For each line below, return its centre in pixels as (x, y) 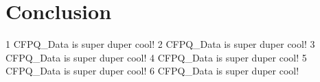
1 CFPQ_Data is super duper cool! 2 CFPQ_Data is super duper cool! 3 (160, 44)
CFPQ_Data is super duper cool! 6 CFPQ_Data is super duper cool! (152, 71)
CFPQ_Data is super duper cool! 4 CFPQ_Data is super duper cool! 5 (156, 57)
